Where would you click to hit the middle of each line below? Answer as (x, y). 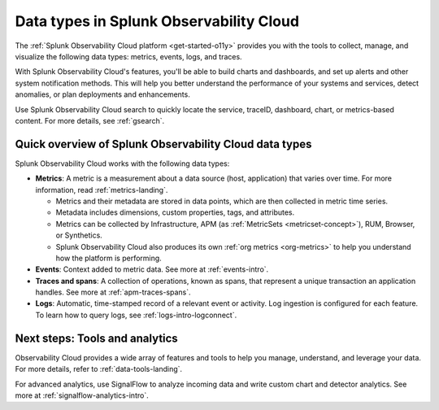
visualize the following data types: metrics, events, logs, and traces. (129, 56)
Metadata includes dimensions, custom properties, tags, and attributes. (175, 212)
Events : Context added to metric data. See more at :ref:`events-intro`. (152, 269)
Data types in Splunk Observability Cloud (157, 21)
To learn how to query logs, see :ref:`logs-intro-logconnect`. (136, 315)
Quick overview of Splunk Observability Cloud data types (163, 144)
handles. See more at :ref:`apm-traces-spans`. (113, 292)
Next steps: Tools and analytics (96, 338)
